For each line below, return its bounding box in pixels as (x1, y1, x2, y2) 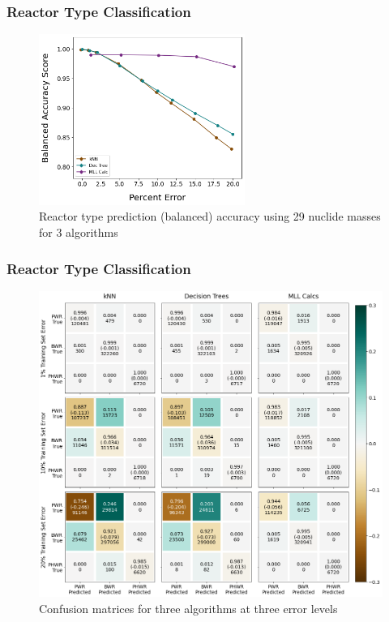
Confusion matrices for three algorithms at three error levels (39, 599, 338, 616)
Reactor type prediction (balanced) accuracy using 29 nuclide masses (39, 208, 381, 225)
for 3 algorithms (39, 224, 118, 241)
